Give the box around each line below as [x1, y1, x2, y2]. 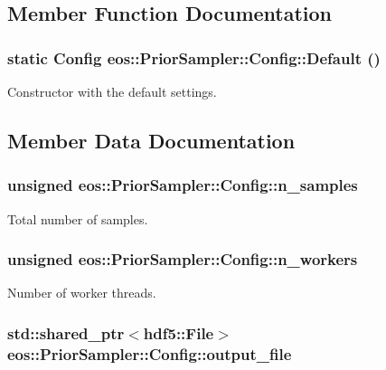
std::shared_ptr [7, 321, 125, 344]
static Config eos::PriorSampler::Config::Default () [7, 46, 381, 69]
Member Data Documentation [7, 126, 296, 154]
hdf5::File [143, 321, 214, 344]
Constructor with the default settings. [7, 82, 217, 100]
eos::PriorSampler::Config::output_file [7, 342, 292, 365]
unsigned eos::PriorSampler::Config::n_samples [7, 174, 358, 196]
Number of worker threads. [7, 283, 156, 302]
